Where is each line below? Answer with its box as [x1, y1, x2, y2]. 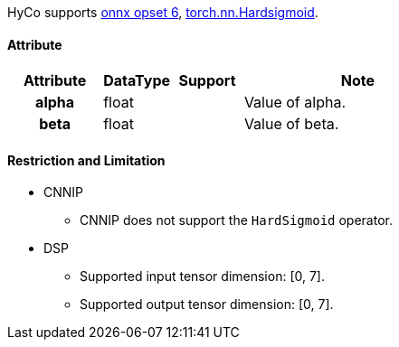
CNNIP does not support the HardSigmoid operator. [80, 212, 393, 229]
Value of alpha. [243, 93, 346, 112]
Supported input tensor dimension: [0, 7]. [80, 268, 325, 285]
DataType [103, 71, 171, 90]
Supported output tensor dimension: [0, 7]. [80, 296, 334, 313]
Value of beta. [243, 115, 339, 134]
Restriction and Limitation [7, 152, 166, 168]
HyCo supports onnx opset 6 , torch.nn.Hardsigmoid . [7, 5, 318, 20]
